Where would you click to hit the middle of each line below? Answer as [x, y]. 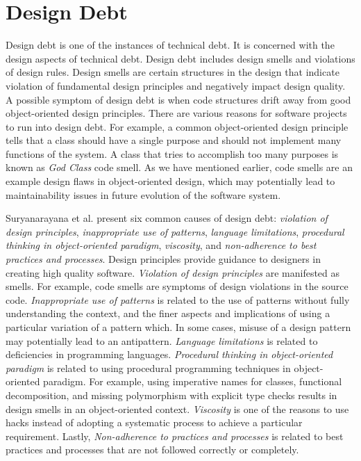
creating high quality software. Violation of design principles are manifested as [173, 272]
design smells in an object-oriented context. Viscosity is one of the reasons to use [177, 409]
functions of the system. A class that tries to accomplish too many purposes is [172, 153]
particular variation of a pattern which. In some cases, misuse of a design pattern [178, 327]
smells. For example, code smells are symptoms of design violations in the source [177, 286]
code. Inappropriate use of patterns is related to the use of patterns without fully [178, 299]
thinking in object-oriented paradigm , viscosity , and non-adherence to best [161, 245]
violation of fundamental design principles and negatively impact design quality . [176, 85]
